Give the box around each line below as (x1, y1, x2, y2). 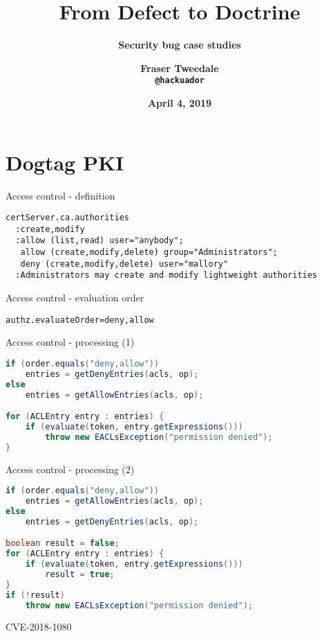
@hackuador (155, 76, 205, 86)
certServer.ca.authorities (6, 213, 129, 223)
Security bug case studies (118, 37, 241, 52)
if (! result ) (6, 590, 65, 600)
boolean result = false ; (6, 538, 120, 549)
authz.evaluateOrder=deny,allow (6, 315, 154, 325)
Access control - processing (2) (6, 461, 135, 476)
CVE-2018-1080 (6, 619, 72, 634)
